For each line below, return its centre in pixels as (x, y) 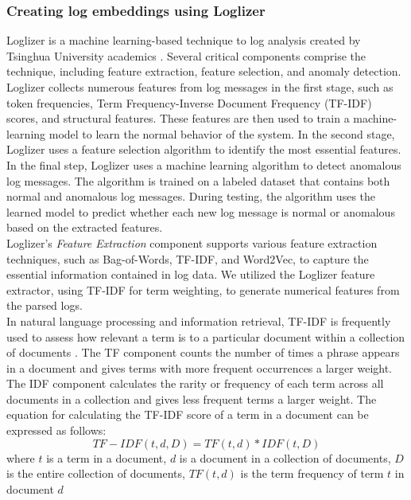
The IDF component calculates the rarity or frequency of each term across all (195, 383)
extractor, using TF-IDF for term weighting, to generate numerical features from (203, 289)
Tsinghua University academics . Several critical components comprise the (186, 55)
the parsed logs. (45, 305)
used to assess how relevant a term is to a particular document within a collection (206, 336)
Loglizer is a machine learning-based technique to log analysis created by (184, 40)
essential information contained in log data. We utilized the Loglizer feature (191, 274)
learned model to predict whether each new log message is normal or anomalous (201, 211)
